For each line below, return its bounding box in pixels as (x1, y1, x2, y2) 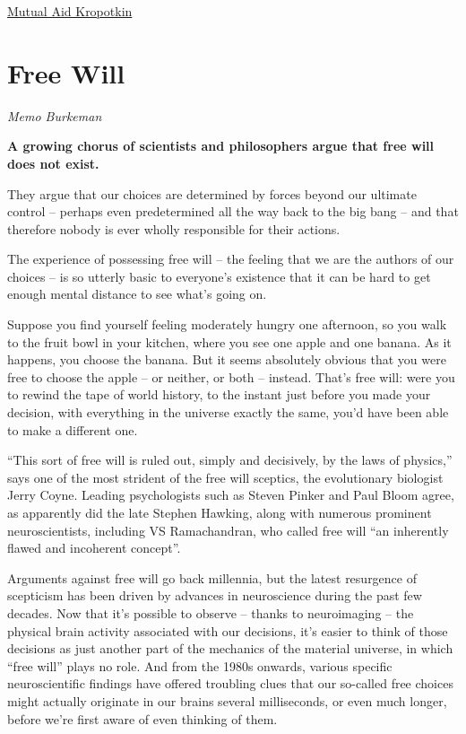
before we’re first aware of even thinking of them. (7, 709, 278, 728)
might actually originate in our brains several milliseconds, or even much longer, (7, 691, 447, 710)
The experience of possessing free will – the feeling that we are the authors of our (7, 249, 454, 268)
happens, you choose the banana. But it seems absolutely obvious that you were (7, 350, 446, 369)
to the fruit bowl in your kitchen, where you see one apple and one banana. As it (7, 332, 452, 351)
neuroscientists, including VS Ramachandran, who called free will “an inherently (7, 520, 449, 539)
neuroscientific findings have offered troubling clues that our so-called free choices (7, 674, 453, 693)
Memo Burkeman (7, 106, 102, 125)
